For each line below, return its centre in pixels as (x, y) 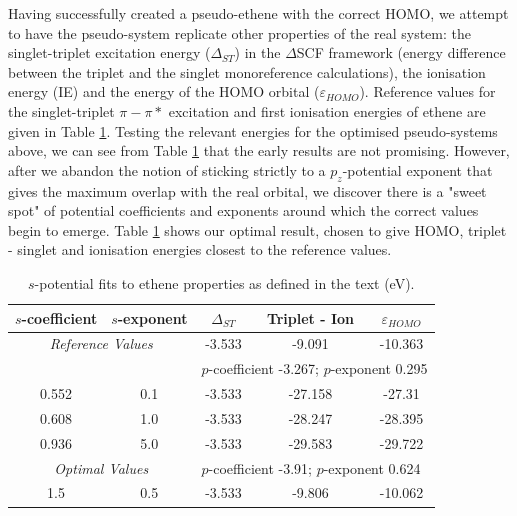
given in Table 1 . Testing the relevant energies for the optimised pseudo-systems (253, 130)
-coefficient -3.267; (263, 368)
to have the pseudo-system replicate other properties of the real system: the (239, 32)
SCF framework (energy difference (401, 52)
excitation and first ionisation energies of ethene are (327, 110)
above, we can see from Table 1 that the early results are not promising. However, (259, 150)
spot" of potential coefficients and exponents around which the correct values (243, 210)
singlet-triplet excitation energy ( (109, 52)
